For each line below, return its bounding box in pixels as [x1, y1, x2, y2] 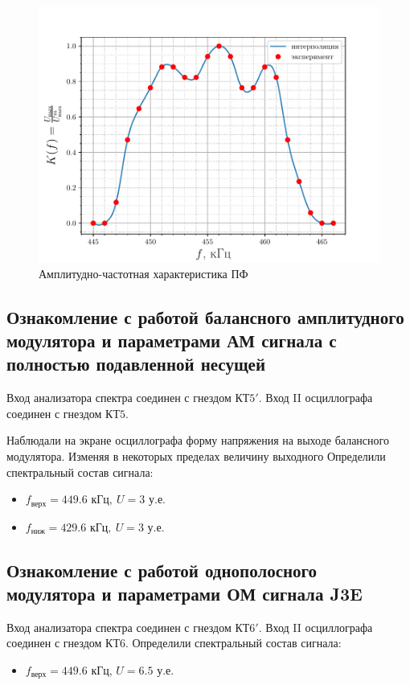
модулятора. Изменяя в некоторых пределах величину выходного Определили [6, 447, 386, 464]
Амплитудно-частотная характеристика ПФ [39, 265, 248, 281]
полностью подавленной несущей [6, 351, 266, 376]
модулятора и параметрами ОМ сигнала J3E [6, 580, 363, 605]
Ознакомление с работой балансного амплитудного [6, 304, 404, 329]
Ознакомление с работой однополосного [6, 557, 318, 582]
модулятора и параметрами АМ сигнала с [6, 327, 337, 352]
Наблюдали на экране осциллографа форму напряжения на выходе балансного [6, 432, 389, 449]
